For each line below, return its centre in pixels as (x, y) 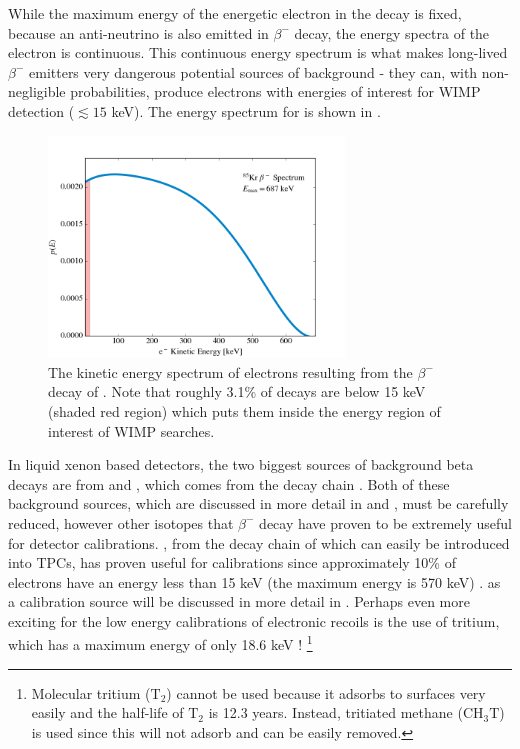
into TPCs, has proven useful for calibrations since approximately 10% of (232, 562)
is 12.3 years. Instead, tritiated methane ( (335, 712)
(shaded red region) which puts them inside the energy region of (244, 410)
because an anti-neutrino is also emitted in (138, 32)
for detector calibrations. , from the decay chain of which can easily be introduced (259, 542)
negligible (37, 91)
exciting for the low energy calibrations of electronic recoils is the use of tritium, (254, 620)
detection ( (41, 110)
